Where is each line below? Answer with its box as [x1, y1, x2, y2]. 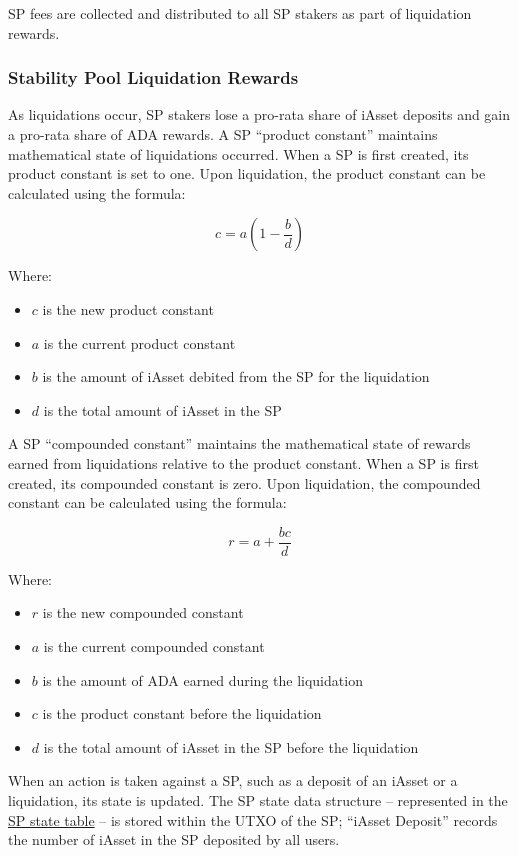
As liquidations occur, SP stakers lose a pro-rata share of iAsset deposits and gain [8, 104, 511, 125]
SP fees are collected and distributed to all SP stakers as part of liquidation [8, 3, 472, 23]
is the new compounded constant [42, 602, 244, 623]
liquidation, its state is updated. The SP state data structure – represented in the [8, 789, 508, 810]
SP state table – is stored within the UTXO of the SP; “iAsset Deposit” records [8, 809, 498, 830]
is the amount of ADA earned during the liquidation [42, 669, 363, 690]
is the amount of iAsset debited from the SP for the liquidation [42, 366, 430, 387]
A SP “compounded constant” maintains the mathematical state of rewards [8, 433, 471, 454]
